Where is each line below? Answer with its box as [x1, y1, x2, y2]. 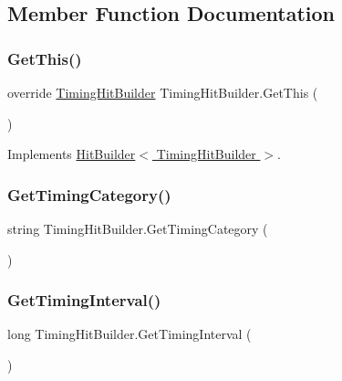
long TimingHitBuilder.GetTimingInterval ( [7, 324, 252, 344]
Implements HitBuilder [7, 144, 136, 164]
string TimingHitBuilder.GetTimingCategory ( [7, 219, 268, 238]
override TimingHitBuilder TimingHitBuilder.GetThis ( [7, 83, 318, 101]
